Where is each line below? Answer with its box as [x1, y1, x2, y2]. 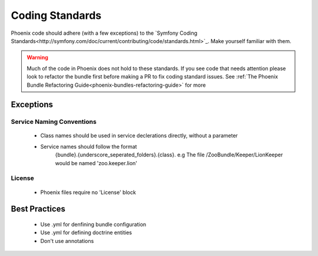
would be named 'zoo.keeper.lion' [55, 159, 138, 166]
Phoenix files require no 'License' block [40, 189, 137, 196]
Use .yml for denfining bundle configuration [40, 221, 147, 228]
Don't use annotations [40, 237, 94, 244]
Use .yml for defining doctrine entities [40, 229, 132, 236]
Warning [26, 54, 48, 61]
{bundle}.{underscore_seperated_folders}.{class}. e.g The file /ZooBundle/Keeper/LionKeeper [55, 151, 283, 159]
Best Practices [11, 204, 66, 214]
